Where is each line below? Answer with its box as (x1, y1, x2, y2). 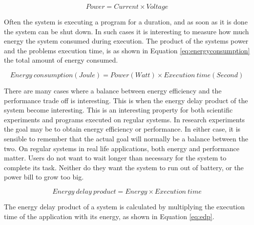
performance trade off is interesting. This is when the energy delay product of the (4, 95, 248, 105)
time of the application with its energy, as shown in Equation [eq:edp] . (4, 211, 214, 221)
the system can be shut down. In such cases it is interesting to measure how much (4, 26, 249, 36)
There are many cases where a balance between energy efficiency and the (4, 85, 222, 95)
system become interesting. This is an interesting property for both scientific (4, 105, 233, 115)
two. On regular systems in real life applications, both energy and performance (4, 143, 240, 153)
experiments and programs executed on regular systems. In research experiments (4, 114, 245, 124)
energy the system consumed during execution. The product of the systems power (4, 36, 249, 46)
